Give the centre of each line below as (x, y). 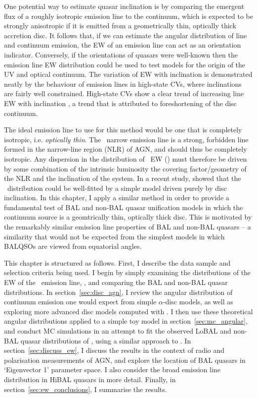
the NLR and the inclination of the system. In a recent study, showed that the (123, 178)
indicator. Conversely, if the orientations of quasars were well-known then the (121, 54)
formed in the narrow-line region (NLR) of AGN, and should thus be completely (126, 149)
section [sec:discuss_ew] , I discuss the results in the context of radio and (114, 350)
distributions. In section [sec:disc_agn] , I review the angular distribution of (118, 292)
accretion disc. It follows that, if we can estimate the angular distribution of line (126, 35)
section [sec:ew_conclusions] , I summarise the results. (86, 389)
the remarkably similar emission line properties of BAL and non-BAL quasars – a (128, 227)
